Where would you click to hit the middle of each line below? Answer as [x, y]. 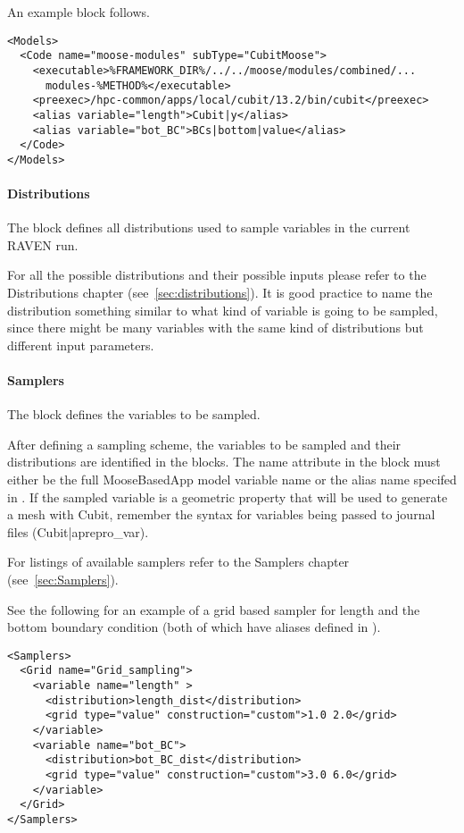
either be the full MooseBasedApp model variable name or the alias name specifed [232, 480]
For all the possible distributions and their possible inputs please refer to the [217, 275]
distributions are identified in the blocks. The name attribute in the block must [224, 462]
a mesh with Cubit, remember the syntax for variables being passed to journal [221, 514]
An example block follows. [79, 12]
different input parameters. [81, 345]
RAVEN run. [43, 244]
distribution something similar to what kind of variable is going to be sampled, [223, 310]
